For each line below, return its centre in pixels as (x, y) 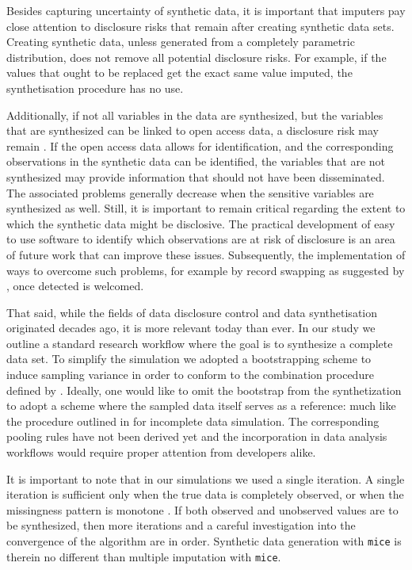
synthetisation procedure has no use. (95, 88)
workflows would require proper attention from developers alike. (161, 452)
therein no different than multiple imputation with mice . (144, 556)
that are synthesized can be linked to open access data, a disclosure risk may (193, 130)
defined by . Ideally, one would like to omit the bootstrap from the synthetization (204, 390)
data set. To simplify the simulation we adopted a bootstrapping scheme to (189, 359)
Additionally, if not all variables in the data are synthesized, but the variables (195, 115)
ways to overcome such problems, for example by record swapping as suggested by (206, 270)
